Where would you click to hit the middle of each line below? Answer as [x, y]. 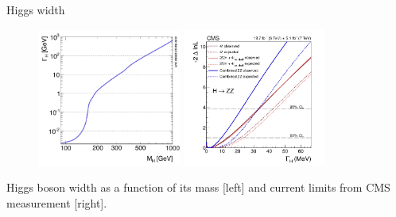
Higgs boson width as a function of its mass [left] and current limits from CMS [198, 187]
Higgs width [36, 10]
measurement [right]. [57, 202]
